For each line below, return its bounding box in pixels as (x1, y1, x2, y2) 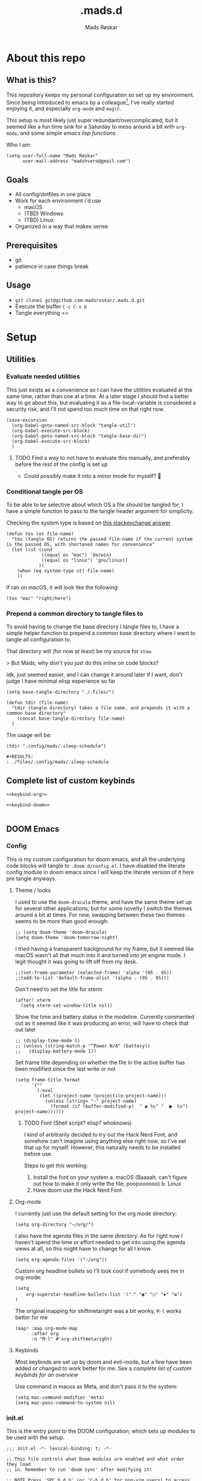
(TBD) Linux (24, 216, 54, 224)
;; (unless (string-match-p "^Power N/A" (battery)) (14, 1043, 151, 1049)
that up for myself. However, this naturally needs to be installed (24, 1143, 181, 1151)
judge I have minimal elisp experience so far (6, 677, 116, 685)
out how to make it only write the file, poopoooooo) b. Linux (33, 1179, 181, 1187)
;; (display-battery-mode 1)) (14, 1048, 96, 1054)
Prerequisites (6, 240, 58, 251)
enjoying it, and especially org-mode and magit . (6, 105, 122, 112)
